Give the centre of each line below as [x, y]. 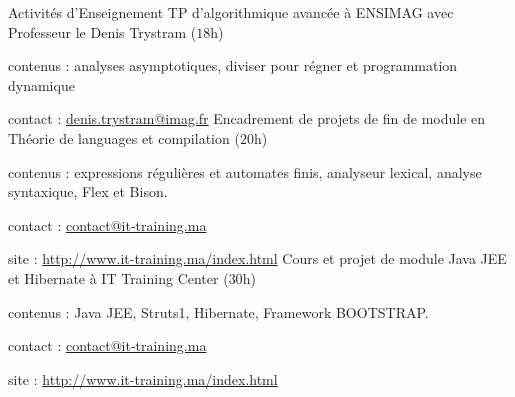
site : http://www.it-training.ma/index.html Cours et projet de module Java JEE [257, 258]
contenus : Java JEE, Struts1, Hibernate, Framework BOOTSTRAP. [218, 311]
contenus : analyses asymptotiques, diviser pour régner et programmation [233, 65]
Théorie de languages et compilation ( [124, 137]
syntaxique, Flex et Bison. [88, 191]
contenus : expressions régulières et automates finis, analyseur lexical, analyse [245, 171]
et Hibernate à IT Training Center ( [118, 277]
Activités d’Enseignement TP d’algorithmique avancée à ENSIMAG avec [231, 12]
